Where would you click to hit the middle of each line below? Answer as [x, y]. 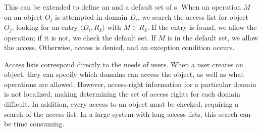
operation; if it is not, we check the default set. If [80, 37]
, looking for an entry [45, 27]
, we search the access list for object [193, 16]
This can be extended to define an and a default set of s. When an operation [123, 7]
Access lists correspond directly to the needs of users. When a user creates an [124, 64]
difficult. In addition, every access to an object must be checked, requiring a [121, 104]
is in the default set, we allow [213, 37]
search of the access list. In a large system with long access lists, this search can [127, 114]
